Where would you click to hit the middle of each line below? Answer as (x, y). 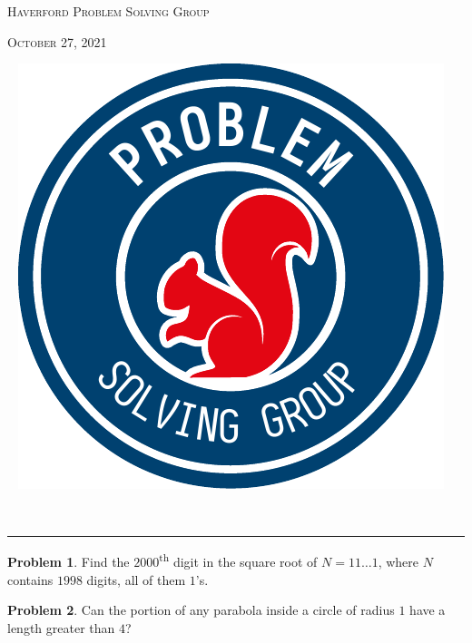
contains (30, 579)
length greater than (61, 627)
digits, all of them (136, 579)
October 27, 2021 (57, 41)
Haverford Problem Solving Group (108, 11)
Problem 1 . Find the (69, 562)
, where (398, 562)
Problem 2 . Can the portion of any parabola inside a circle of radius (201, 610)
